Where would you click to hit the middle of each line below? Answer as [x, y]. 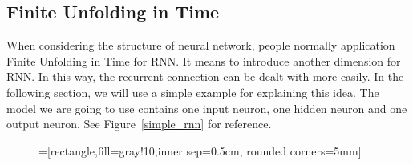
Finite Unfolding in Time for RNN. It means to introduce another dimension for [204, 60]
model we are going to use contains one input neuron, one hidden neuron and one [207, 108]
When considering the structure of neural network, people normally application [201, 45]
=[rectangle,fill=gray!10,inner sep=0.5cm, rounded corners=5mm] [200, 150]
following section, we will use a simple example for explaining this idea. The [193, 92]
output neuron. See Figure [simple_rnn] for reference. [139, 124]
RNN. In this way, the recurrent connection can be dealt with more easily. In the [205, 76]
